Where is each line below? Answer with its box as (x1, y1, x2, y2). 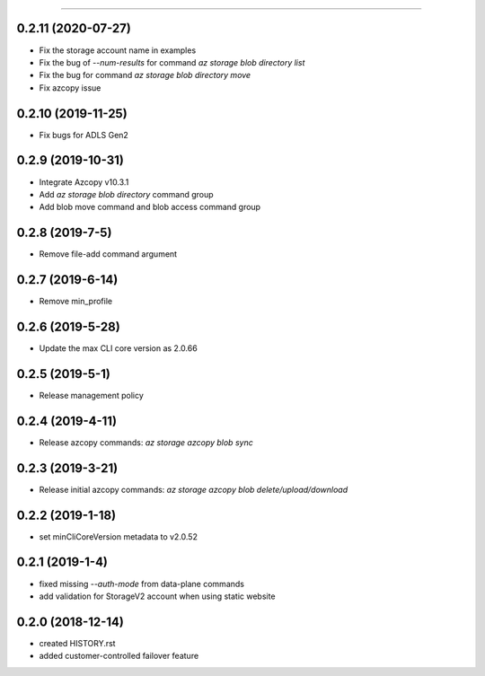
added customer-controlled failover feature (39, 651, 199, 662)
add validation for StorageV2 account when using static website (39, 591, 276, 601)
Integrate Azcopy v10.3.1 (39, 176, 129, 188)
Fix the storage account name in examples (39, 45, 197, 56)
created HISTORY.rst (39, 637, 116, 648)
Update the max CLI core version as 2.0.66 (39, 343, 198, 354)
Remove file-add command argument (39, 249, 178, 259)
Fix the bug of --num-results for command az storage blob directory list (39, 57, 305, 67)
